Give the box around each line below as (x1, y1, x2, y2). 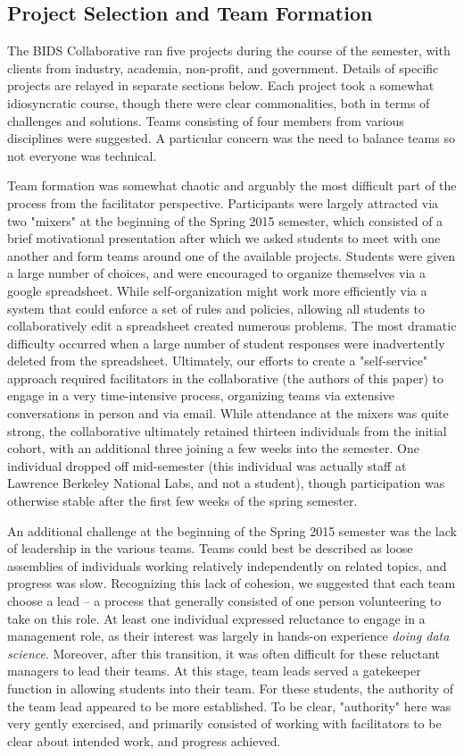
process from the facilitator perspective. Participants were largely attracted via (7, 193, 439, 212)
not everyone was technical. (7, 146, 157, 164)
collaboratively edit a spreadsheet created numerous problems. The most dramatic (7, 316, 457, 335)
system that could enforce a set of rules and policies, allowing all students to (7, 298, 426, 317)
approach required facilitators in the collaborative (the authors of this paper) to (7, 368, 444, 387)
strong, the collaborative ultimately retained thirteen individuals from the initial (7, 421, 447, 440)
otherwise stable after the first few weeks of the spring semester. (7, 491, 358, 510)
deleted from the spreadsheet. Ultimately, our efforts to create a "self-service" (7, 351, 428, 370)
